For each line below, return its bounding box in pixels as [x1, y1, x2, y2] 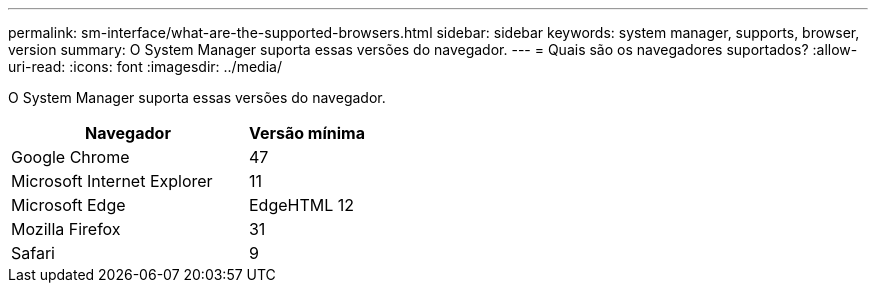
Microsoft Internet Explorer [11, 171, 213, 191]
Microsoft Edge [11, 195, 126, 215]
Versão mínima [248, 123, 365, 143]
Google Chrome [11, 147, 130, 167]
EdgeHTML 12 [248, 195, 355, 215]
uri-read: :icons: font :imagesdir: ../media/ [8, 58, 282, 75]
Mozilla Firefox [11, 219, 121, 239]
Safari [11, 243, 55, 263]
